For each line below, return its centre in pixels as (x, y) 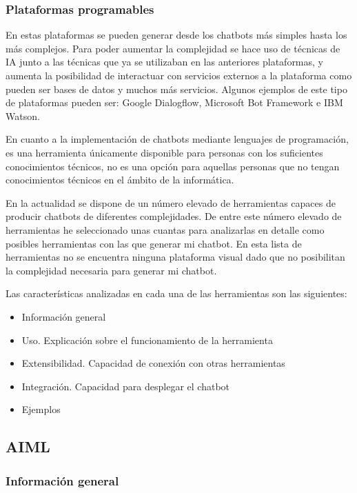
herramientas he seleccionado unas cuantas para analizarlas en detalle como (165, 229)
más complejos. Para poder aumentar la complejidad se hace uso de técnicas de (173, 48)
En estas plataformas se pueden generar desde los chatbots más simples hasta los (176, 35)
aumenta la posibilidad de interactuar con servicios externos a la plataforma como (179, 75)
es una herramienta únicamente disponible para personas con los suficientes (164, 152)
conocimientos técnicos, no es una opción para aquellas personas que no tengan (173, 166)
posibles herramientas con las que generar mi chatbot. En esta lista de (154, 243)
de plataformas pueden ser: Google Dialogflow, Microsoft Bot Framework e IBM (174, 102)
